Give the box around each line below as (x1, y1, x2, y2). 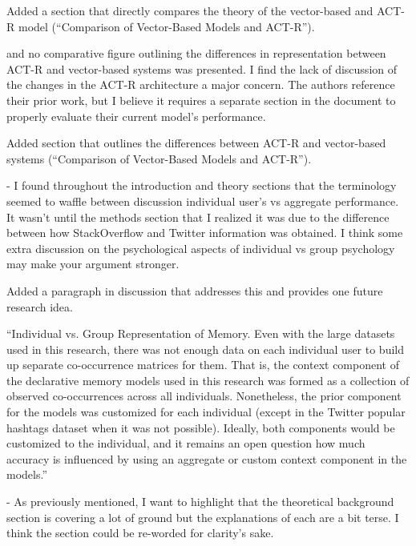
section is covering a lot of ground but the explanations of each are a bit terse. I (6, 508, 399, 525)
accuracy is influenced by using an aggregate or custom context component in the (6, 450, 407, 467)
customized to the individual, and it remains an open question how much (6, 435, 366, 452)
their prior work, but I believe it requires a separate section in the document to (6, 91, 396, 108)
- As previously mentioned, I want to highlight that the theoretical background (6, 493, 394, 510)
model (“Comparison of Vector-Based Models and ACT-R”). (18, 18, 315, 34)
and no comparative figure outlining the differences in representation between (6, 45, 386, 62)
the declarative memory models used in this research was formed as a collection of (6, 371, 410, 388)
